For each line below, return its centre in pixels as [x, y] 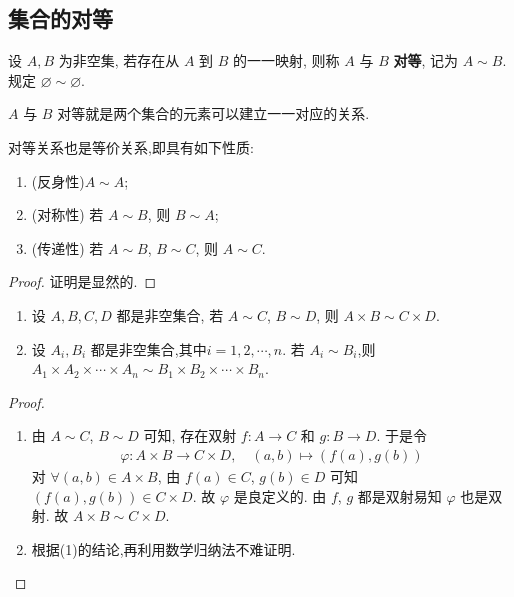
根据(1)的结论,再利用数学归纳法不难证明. [163, 548]
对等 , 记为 [425, 60]
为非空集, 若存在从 [119, 60]
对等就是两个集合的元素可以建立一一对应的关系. [213, 113]
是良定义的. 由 [280, 495]
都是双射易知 [399, 495]
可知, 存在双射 [190, 435]
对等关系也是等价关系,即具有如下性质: [131, 146]
